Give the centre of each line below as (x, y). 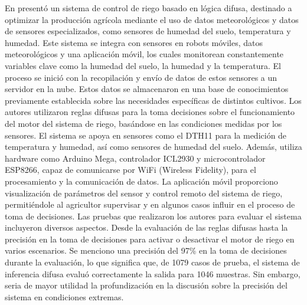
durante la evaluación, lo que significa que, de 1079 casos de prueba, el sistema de (152, 262)
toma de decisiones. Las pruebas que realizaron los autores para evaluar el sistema (153, 216)
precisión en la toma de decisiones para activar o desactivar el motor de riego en (150, 239)
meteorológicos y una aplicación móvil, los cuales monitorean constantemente (144, 54)
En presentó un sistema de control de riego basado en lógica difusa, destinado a (148, 8)
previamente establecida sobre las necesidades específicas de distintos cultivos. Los (153, 100)
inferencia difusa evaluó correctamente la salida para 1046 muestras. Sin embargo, (153, 273)
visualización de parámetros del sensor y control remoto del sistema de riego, (144, 193)
